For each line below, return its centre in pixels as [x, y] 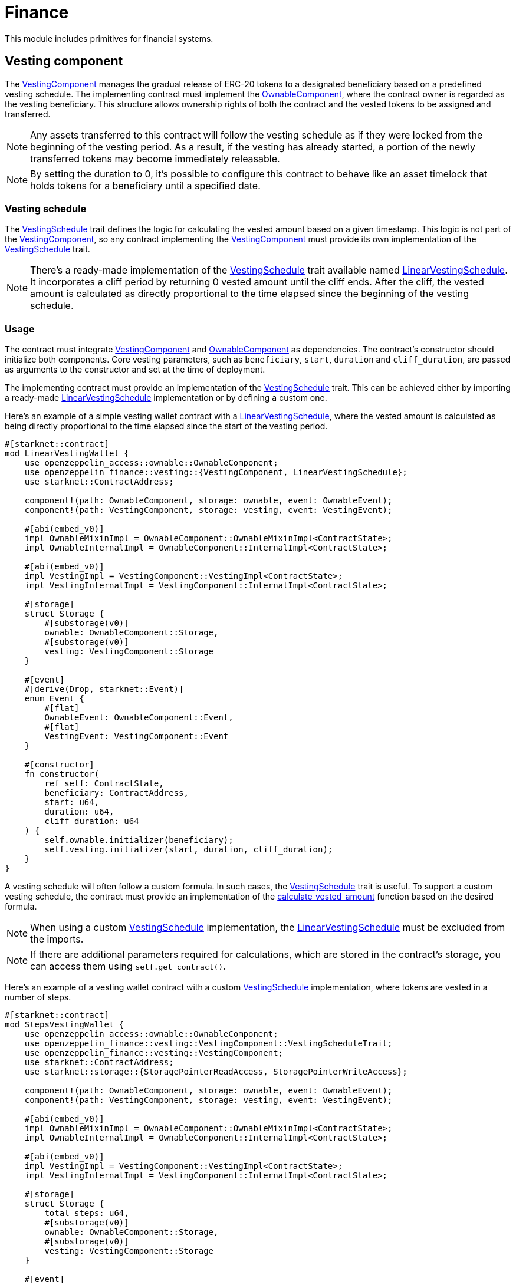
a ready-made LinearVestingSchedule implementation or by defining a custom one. [166, 398]
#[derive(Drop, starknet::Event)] [104, 689]
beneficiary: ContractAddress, [116, 793]
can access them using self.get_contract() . [128, 966]
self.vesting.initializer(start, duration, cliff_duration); [189, 850]
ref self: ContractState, [104, 784]
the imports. [57, 939]
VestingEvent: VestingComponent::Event [137, 737]
